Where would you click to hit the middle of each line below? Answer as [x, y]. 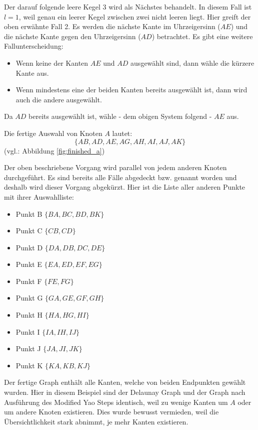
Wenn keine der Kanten [52, 62]
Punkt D [29, 247]
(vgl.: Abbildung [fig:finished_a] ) [54, 150]
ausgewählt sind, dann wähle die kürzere [192, 62]
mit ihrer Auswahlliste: [39, 196]
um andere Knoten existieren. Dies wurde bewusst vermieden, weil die [111, 412]
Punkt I [28, 331]
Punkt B [29, 213]
